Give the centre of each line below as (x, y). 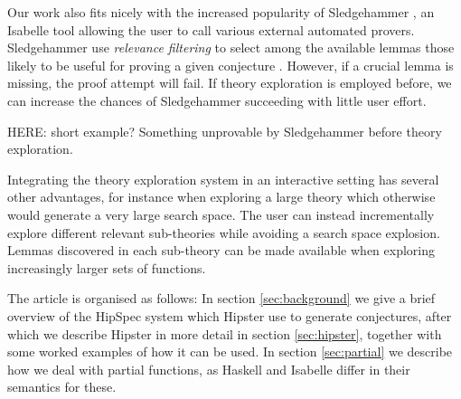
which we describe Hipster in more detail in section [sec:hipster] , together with (225, 333)
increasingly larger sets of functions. (107, 267)
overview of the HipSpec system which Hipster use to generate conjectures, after (230, 315)
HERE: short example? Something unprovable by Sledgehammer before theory (225, 131)
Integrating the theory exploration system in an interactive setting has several (223, 179)
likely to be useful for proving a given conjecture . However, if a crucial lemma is (230, 65)
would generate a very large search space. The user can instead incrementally (221, 214)
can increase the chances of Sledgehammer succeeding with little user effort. (217, 100)
